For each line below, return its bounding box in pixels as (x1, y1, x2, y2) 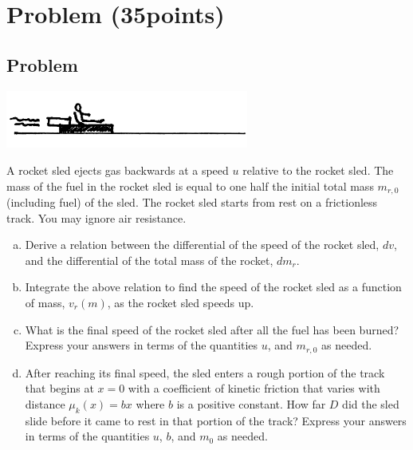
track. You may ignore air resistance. (6, 209, 187, 226)
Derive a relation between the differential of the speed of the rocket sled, (25, 236, 380, 253)
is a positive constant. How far (176, 395, 326, 412)
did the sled (342, 395, 399, 412)
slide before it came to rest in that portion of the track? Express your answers (25, 412, 407, 428)
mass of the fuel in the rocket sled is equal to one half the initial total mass (6, 177, 374, 194)
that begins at (25, 380, 94, 397)
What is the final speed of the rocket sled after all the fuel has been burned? (25, 321, 399, 337)
